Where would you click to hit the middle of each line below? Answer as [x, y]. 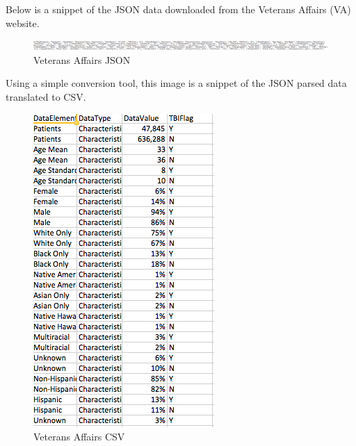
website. [23, 23]
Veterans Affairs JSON [82, 59]
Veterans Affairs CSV [79, 437]
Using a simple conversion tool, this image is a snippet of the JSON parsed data [176, 83]
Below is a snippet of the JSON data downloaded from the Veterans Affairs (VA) [178, 9]
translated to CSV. [46, 96]
